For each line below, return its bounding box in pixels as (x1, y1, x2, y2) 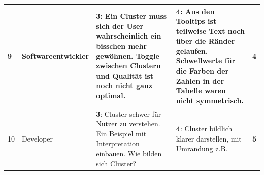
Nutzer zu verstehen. (96, 118, 160, 129)
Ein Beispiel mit (96, 128, 147, 138)
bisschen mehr (96, 41, 147, 51)
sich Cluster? (96, 158, 136, 168)
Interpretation (96, 138, 140, 149)
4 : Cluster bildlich (176, 123, 233, 134)
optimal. (96, 90, 126, 101)
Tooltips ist (176, 16, 217, 26)
